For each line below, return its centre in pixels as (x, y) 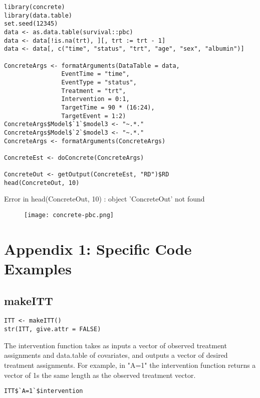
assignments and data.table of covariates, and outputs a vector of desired (116, 355)
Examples (38, 269)
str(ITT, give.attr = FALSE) (53, 329)
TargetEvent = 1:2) (94, 116)
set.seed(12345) (31, 24)
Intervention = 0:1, (95, 99)
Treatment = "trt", (94, 91)
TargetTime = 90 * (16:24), (108, 107)
